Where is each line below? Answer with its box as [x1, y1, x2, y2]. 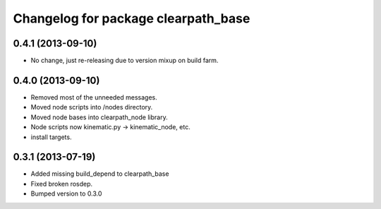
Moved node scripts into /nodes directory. [30, 103, 153, 112]
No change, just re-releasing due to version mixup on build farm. [30, 56, 219, 65]
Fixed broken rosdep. [30, 179, 93, 188]
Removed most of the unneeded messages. [30, 92, 158, 102]
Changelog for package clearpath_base [13, 11, 250, 26]
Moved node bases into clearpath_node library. [30, 113, 169, 121]
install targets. [30, 133, 72, 141]
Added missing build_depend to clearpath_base [30, 169, 169, 178]
